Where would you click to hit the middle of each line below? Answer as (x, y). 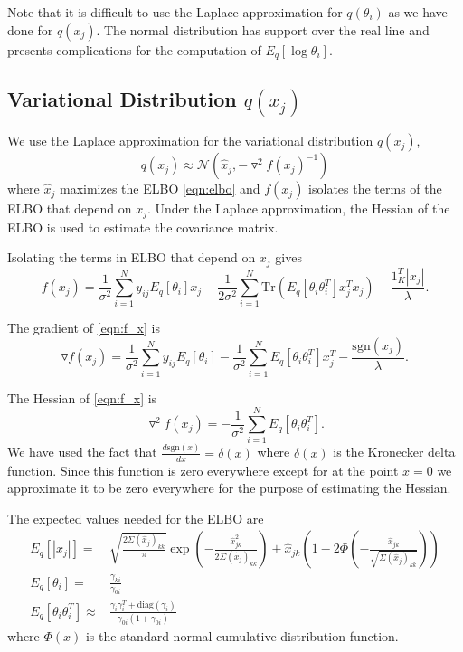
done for (30, 29)
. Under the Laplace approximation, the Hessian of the (299, 208)
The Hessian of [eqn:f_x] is (82, 397)
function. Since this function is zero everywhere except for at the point (203, 470)
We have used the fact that (82, 452)
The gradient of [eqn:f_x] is (84, 328)
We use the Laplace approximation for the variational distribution (190, 141)
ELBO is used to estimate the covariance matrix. (143, 227)
